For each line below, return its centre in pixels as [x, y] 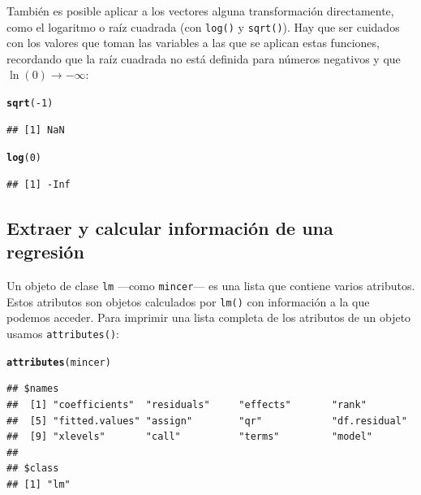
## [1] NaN [36, 130]
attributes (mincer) [59, 362]
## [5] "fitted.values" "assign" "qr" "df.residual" [207, 421]
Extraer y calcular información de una [170, 227]
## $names [33, 389]
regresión [45, 252]
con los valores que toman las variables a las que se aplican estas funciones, [193, 43]
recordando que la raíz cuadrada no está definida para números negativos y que [204, 58]
